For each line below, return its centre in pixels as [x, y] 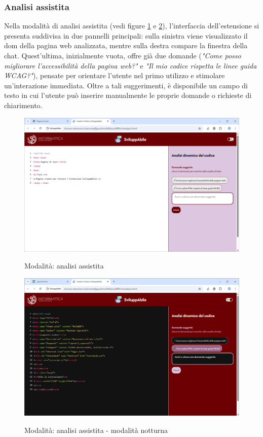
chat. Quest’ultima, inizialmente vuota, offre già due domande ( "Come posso [123, 55]
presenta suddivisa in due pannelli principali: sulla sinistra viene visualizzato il [126, 35]
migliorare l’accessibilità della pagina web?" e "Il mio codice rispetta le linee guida [130, 65]
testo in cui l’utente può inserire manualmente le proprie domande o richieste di [128, 95]
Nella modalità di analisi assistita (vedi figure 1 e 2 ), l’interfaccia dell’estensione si [132, 26]
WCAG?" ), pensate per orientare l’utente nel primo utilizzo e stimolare [115, 75]
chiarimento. [23, 105]
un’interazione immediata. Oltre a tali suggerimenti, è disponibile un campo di [126, 85]
